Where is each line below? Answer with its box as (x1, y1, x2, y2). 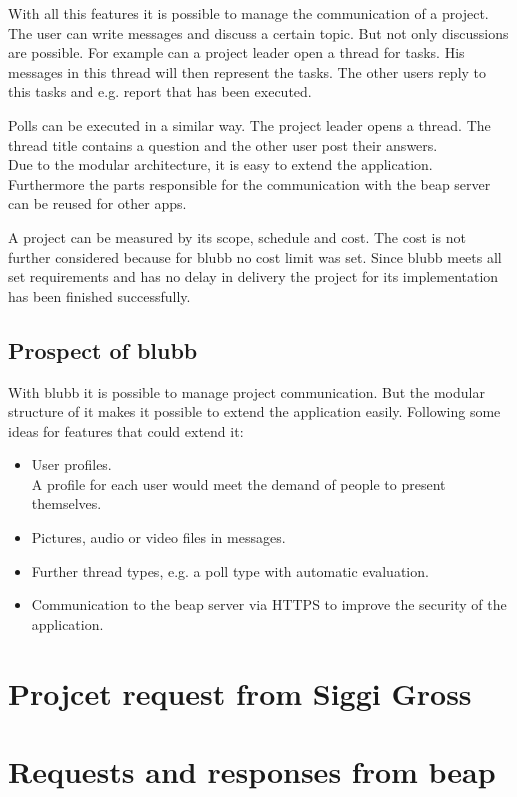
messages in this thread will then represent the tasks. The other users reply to (8, 61, 487, 82)
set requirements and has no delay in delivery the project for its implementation (8, 266, 499, 287)
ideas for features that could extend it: (8, 420, 244, 441)
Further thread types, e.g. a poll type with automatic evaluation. (31, 560, 429, 581)
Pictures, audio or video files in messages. (31, 527, 286, 548)
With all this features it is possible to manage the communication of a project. (8, 3, 489, 23)
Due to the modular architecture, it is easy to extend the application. (8, 154, 433, 175)
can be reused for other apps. (8, 193, 187, 214)
